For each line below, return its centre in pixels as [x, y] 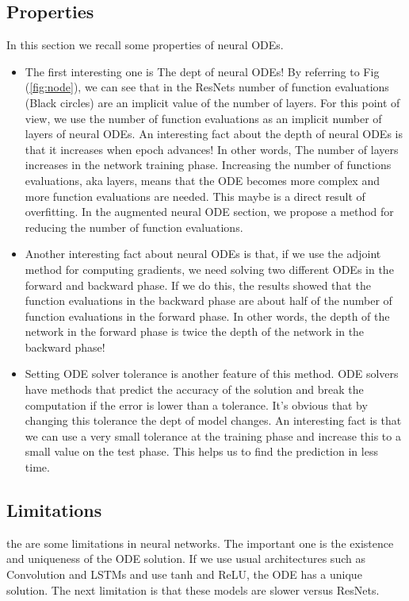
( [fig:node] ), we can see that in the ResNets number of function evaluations [207, 87]
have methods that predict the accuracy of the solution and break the [194, 389]
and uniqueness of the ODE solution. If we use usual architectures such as [186, 559]
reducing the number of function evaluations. [134, 227]
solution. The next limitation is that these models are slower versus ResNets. [193, 589]
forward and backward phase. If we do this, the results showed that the [198, 285]
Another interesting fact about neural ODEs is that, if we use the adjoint [203, 254]
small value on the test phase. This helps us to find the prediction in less [201, 451]
